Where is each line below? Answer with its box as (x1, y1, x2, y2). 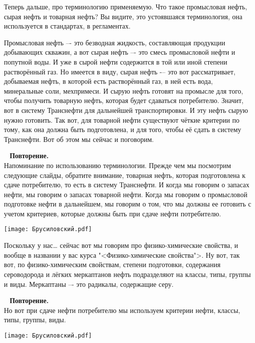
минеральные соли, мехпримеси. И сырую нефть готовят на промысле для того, (4, 85, 243, 96)
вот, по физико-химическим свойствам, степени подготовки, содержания (4, 259, 221, 270)
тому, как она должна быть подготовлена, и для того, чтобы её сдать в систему (4, 124, 241, 135)
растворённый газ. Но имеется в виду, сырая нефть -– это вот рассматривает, (4, 66, 236, 76)
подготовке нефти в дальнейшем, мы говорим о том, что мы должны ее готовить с (4, 199, 252, 209)
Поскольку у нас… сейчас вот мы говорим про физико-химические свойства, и (4, 240, 238, 250)
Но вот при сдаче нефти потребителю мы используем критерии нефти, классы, (4, 305, 240, 315)
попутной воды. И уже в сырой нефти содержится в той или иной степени (4, 56, 227, 67)
